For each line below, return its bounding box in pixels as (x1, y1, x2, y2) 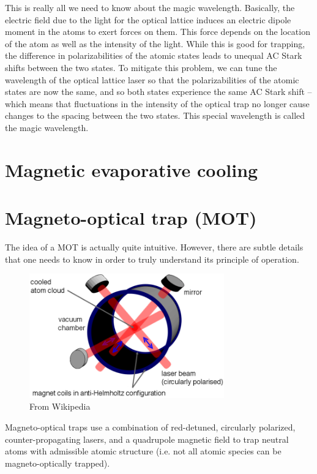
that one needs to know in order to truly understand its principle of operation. (5, 252, 299, 265)
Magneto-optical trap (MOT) (5, 205, 257, 230)
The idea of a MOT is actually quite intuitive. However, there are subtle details (5, 241, 304, 254)
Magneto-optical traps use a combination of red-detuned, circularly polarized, (5, 421, 296, 434)
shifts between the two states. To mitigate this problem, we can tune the (5, 61, 277, 73)
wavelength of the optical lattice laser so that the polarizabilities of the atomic (5, 73, 299, 86)
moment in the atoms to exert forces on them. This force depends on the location (5, 25, 310, 38)
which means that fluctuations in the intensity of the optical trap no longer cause (5, 97, 310, 110)
